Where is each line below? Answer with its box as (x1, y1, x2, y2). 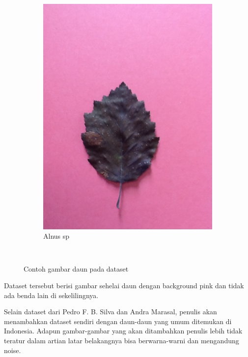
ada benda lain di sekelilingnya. (4, 290, 99, 300)
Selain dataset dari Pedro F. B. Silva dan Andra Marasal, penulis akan (4, 306, 217, 317)
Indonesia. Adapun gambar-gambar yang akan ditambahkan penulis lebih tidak (4, 326, 243, 336)
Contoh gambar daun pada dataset (24, 264, 129, 274)
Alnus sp (43, 231, 70, 241)
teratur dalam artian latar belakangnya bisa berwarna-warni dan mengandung (4, 335, 239, 345)
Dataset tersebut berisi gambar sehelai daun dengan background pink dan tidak (4, 280, 244, 291)
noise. (4, 345, 21, 355)
